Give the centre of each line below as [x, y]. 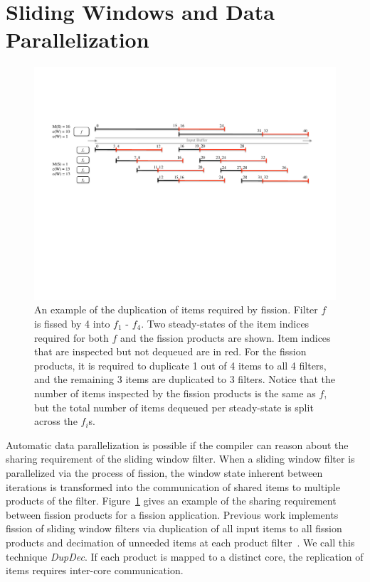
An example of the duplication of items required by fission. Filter [176, 309]
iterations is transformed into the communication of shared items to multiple [173, 486]
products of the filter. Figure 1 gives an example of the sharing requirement [171, 501]
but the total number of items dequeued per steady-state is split [174, 407]
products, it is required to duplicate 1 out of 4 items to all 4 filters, [180, 365]
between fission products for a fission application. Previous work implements [172, 514]
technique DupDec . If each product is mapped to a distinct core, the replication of [185, 556]
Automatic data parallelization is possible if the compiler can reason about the [177, 444]
